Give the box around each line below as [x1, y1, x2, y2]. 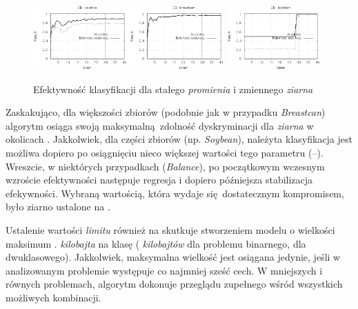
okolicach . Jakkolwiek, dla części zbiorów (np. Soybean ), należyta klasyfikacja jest [6, 132, 352, 146]
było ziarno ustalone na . [6, 199, 110, 214]
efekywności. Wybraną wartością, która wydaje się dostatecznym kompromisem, [6, 186, 344, 200]
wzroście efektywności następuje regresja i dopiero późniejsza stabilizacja [6, 172, 313, 187]
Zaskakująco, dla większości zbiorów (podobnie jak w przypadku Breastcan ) [6, 105, 326, 119]
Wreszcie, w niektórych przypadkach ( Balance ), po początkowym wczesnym [6, 159, 325, 173]
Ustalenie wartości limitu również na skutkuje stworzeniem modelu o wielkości [6, 222, 335, 237]
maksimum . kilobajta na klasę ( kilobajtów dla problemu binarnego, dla [6, 236, 306, 250]
